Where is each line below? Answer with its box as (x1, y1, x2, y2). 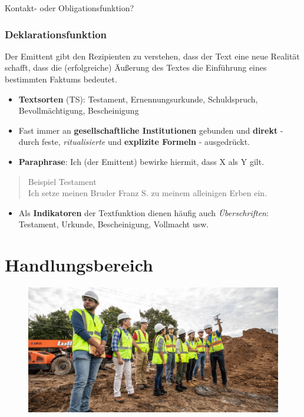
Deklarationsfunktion (5, 27, 107, 41)
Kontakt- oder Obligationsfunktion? (5, 2, 134, 14)
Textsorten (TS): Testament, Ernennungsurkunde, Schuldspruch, (18, 92, 258, 105)
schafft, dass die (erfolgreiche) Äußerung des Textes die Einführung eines (5, 61, 267, 74)
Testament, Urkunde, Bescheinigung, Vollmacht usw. (18, 218, 209, 230)
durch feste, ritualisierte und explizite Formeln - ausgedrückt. (18, 135, 250, 148)
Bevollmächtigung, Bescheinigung (18, 104, 139, 117)
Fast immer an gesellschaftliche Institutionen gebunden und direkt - (18, 124, 283, 136)
